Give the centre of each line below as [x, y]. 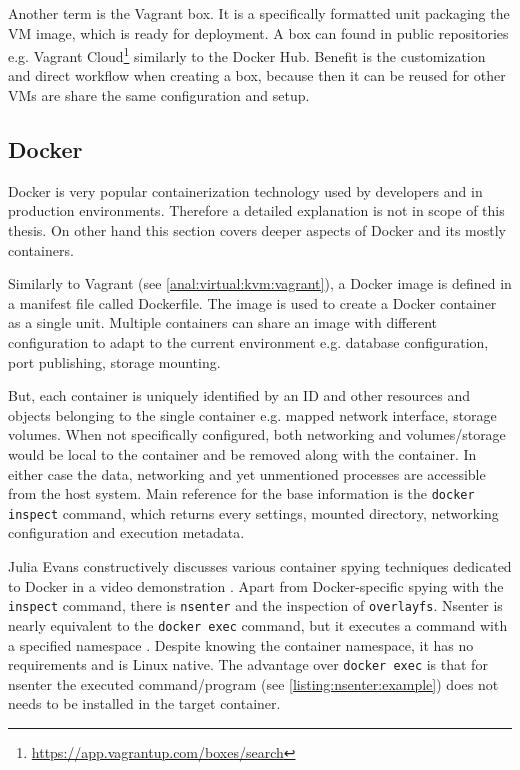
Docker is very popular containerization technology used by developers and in [245, 190]
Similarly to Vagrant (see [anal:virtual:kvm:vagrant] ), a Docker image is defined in [260, 283]
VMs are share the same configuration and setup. [159, 95]
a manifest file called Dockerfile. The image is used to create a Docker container [252, 302]
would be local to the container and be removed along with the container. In [242, 453]
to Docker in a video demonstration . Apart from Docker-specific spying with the [256, 585]
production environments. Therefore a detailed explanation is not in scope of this [256, 210]
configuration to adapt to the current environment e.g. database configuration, [248, 341]
